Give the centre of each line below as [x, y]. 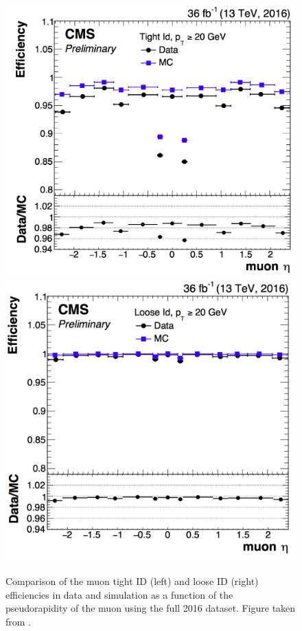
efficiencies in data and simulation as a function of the [119, 594]
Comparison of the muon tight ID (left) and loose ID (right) [132, 581]
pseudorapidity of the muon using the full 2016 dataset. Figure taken [151, 608]
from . [19, 622]
